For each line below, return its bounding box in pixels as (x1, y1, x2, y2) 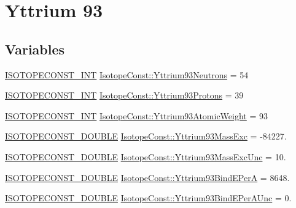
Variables (5, 39, 65, 58)
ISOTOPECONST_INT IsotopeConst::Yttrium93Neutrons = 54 (5, 68, 249, 81)
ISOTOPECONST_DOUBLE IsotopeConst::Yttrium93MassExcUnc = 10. (5, 150, 286, 163)
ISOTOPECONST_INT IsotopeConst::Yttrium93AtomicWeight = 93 (5, 109, 268, 122)
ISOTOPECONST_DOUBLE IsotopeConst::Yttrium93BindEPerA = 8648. (5, 171, 290, 184)
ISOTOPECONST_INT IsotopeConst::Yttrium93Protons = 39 (5, 89, 244, 102)
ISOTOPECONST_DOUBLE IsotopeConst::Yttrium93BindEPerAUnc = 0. (5, 191, 292, 204)
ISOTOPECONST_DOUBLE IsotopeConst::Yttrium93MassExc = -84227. (5, 130, 287, 143)
